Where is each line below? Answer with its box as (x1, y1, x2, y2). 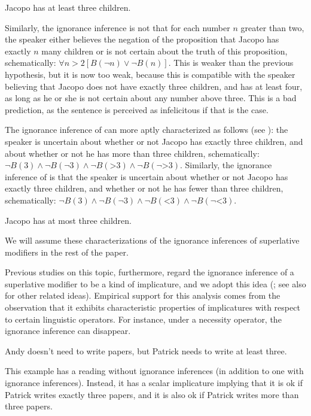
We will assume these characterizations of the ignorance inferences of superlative (5, 234, 300, 247)
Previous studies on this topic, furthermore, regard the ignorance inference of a (5, 266, 294, 278)
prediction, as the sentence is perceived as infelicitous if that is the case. (5, 103, 269, 116)
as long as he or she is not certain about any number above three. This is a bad (5, 92, 297, 104)
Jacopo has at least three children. (5, 1, 131, 13)
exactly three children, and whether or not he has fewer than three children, (5, 182, 283, 195)
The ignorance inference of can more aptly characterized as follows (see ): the (5, 123, 288, 136)
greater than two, (240, 21, 304, 34)
